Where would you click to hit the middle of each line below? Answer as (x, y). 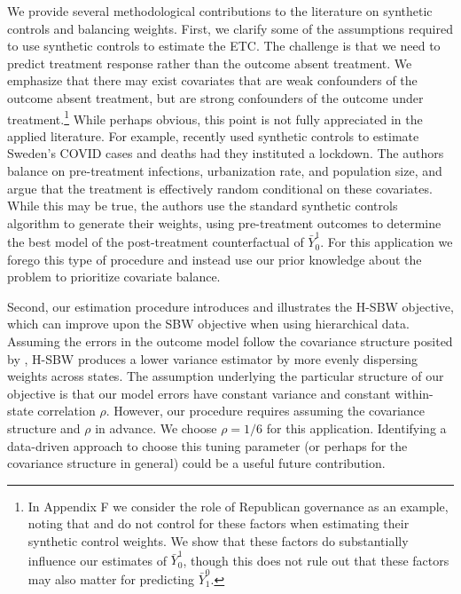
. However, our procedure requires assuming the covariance (266, 411)
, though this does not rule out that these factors (316, 560)
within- (414, 393)
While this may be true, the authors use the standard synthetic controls (203, 206)
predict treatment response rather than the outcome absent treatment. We (210, 63)
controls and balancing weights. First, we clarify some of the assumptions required (230, 28)
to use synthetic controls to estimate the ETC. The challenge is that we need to (224, 46)
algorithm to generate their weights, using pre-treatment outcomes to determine (224, 222)
